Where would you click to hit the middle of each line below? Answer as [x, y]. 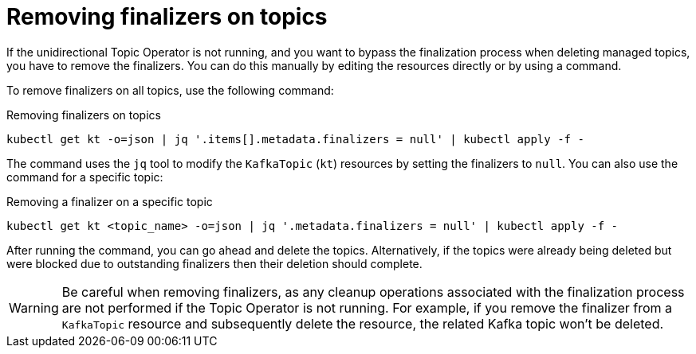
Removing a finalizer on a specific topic [110, 201]
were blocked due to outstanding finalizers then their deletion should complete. [214, 263]
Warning [34, 307]
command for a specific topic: [85, 177]
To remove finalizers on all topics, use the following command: [170, 90]
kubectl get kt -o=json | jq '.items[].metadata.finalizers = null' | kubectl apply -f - [295, 139]
